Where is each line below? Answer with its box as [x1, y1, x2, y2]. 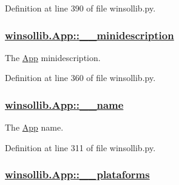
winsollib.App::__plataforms [5, 167, 150, 182]
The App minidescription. [5, 51, 101, 63]
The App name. [5, 121, 64, 134]
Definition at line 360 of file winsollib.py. [5, 71, 156, 84]
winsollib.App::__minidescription [5, 27, 174, 42]
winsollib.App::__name [5, 97, 124, 112]
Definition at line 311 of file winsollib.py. [5, 141, 156, 154]
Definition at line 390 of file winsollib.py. [5, 2, 156, 14]
